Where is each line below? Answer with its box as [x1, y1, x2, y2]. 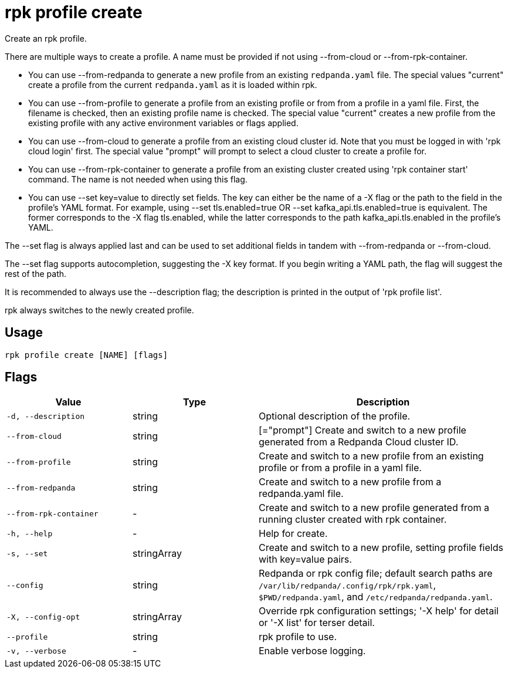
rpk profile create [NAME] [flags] [5, 350, 168, 360]
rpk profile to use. [259, 631, 337, 643]
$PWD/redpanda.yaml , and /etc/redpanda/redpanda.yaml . [259, 591, 493, 603]
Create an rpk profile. [5, 33, 87, 43]
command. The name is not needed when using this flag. [28, 174, 248, 184]
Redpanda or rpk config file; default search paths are [259, 567, 493, 580]
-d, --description [6, 411, 85, 421]
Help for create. [259, 527, 328, 540]
